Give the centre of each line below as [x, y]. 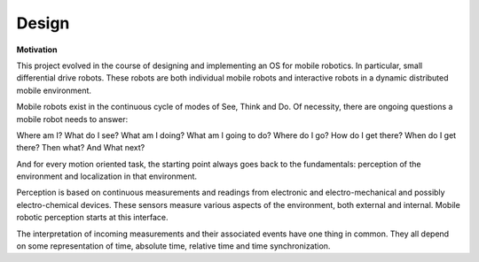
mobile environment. [54, 90]
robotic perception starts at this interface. [92, 218]
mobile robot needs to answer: [72, 119]
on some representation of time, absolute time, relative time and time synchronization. [173, 246]
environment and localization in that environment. [107, 176]
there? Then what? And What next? [81, 148]
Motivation [37, 50]
